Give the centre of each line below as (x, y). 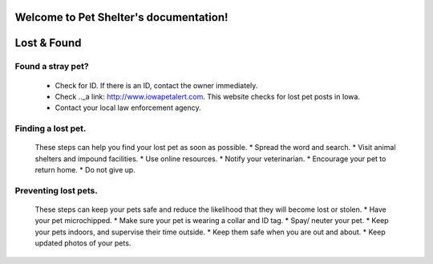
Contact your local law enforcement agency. (128, 108)
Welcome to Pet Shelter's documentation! (121, 17)
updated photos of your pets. (83, 243)
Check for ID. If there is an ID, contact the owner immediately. (156, 85)
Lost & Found (48, 43)
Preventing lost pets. (56, 190)
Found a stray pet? (52, 67)
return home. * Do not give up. (85, 170)
